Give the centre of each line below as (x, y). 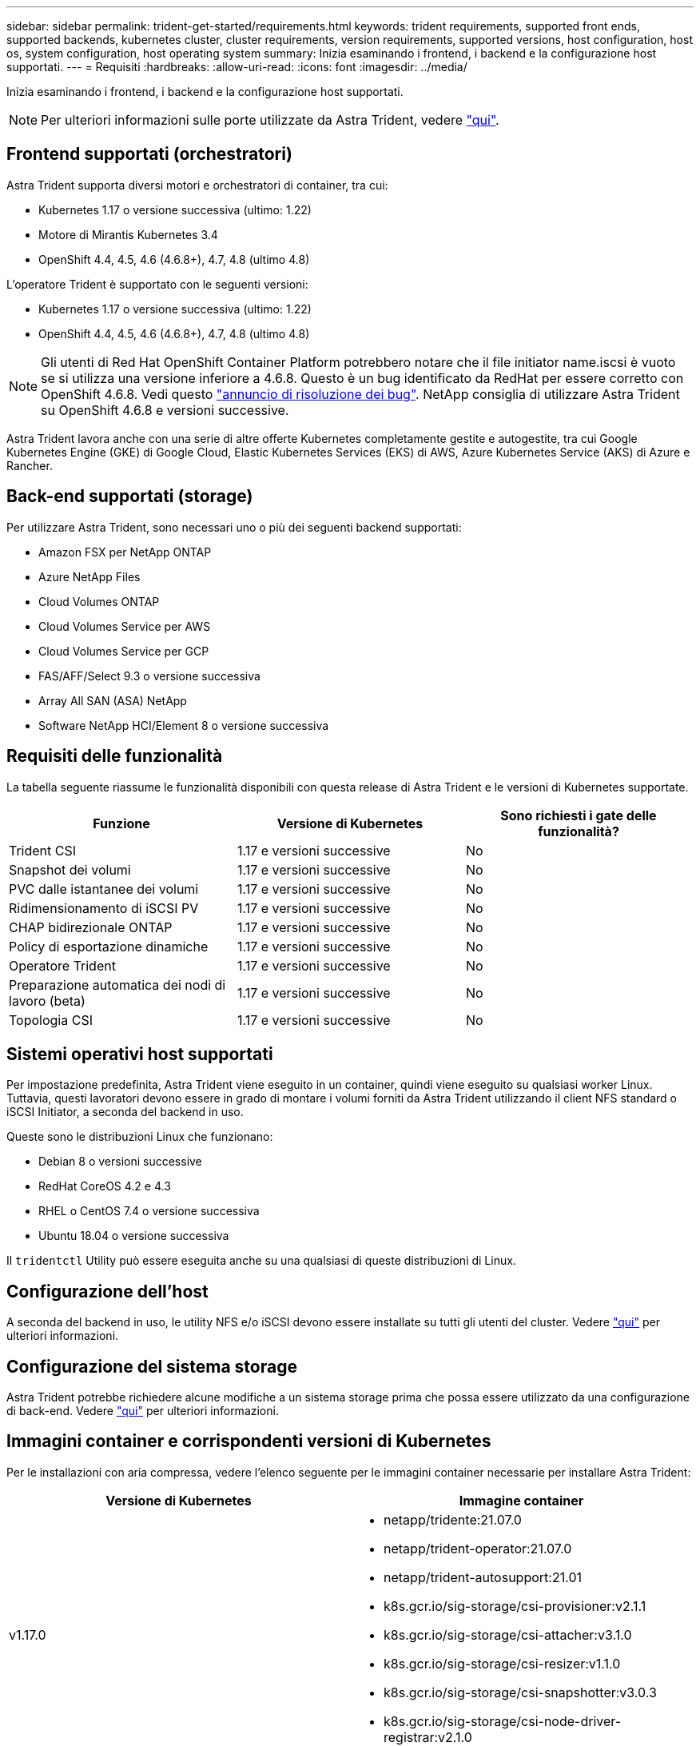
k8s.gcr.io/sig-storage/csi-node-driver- (503, 1721)
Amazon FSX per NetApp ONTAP (125, 552)
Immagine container (521, 1500)
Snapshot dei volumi (70, 869)
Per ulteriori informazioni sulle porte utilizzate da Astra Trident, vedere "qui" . (270, 120)
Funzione (121, 823)
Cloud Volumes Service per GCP (124, 651)
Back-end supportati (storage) (130, 496)
